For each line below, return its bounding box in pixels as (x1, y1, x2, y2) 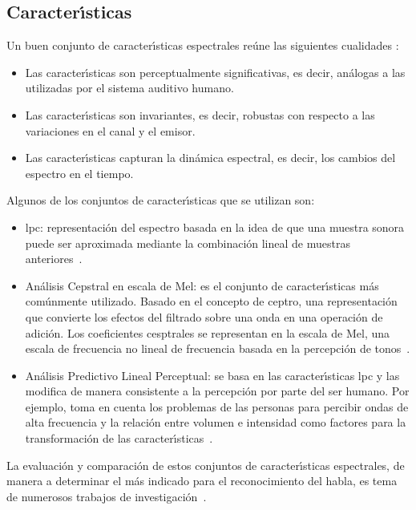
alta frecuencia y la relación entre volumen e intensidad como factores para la (25, 414, 406, 431)
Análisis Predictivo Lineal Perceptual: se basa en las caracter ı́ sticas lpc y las (25, 366, 400, 383)
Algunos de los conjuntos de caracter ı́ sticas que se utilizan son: (6, 192, 315, 208)
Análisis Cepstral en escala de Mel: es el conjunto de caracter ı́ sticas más (25, 277, 379, 293)
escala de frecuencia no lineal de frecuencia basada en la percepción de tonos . (25, 340, 410, 357)
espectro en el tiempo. (25, 164, 134, 181)
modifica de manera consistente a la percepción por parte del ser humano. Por (25, 382, 410, 399)
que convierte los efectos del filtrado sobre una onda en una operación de (25, 308, 383, 325)
